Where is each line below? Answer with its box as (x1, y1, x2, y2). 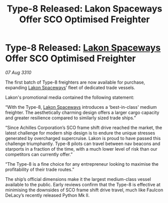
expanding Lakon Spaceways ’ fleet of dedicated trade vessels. (5, 84, 135, 91)
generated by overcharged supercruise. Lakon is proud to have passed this (5, 135, 161, 141)
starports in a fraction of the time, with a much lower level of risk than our (5, 146, 157, 152)
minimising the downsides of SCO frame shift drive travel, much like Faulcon (5, 187, 163, 193)
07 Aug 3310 (5, 69, 32, 76)
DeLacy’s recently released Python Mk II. (5, 192, 90, 198)
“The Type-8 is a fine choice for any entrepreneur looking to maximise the (5, 161, 159, 167)
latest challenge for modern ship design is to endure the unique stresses (5, 129, 155, 136)
